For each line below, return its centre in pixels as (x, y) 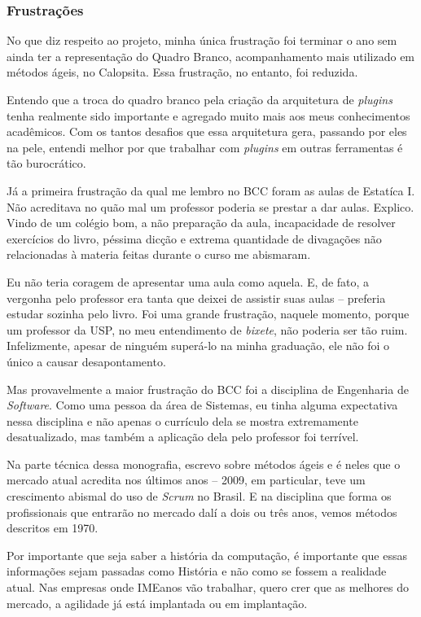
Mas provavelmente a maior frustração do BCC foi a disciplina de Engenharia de (208, 389)
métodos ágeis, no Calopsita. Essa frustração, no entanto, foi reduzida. (182, 72)
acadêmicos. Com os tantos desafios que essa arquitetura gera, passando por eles (207, 131)
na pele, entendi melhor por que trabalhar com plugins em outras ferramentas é (205, 147)
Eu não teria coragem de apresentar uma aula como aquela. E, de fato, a (188, 281)
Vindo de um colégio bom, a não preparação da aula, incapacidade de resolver (201, 223)
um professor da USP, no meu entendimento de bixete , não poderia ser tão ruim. (207, 329)
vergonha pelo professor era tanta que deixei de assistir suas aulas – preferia (196, 298)
